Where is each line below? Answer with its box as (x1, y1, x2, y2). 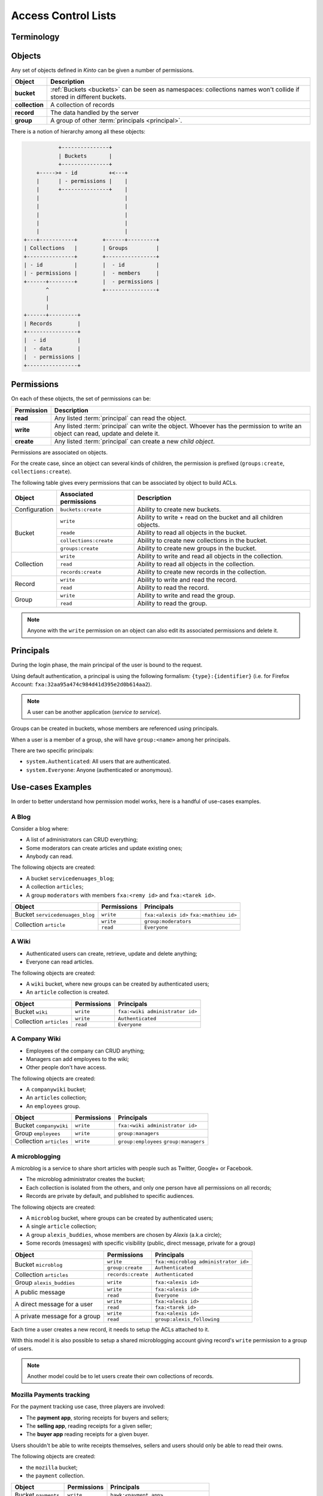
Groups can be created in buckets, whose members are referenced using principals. (11, 725, 219, 732)
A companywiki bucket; (26, 1086, 86, 1093)
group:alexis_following (154, 1316, 220, 1322)
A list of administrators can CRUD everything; (26, 836, 138, 843)
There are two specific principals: (11, 747, 94, 754)
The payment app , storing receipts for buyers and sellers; (26, 1414, 169, 1421)
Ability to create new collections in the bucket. (137, 536, 267, 545)
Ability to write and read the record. (137, 576, 237, 584)
